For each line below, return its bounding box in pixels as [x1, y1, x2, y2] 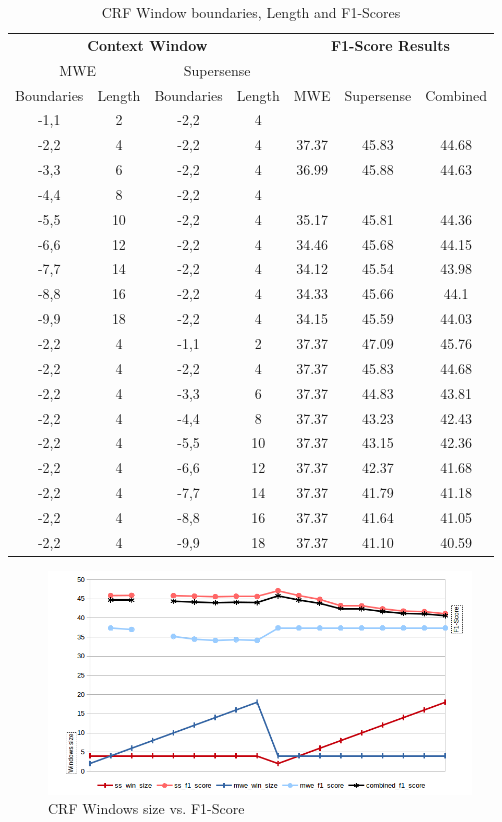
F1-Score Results [330, 34, 450, 55]
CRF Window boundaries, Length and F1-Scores [101, 2, 401, 22]
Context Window [87, 34, 208, 55]
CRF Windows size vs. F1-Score [48, 798, 245, 819]
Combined [425, 84, 488, 105]
